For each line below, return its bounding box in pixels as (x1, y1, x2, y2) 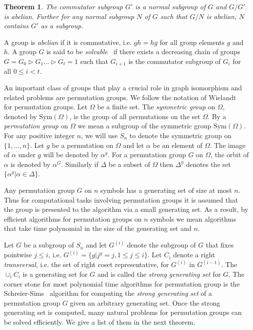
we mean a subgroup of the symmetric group (78, 121, 212, 131)
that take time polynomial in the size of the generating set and (4, 223, 192, 233)
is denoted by (10, 159, 51, 169)
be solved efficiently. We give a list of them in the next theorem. (4, 316, 195, 327)
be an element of (153, 140, 202, 150)
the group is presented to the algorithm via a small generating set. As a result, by (4, 204, 249, 214)
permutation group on (4, 121, 68, 131)
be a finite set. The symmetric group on (97, 102, 215, 112)
